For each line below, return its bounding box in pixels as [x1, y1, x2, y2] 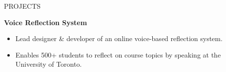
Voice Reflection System [4, 17, 87, 27]
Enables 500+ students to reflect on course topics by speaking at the [15, 49, 221, 59]
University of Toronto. [15, 59, 82, 69]
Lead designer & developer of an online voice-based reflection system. [15, 33, 223, 43]
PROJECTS [4, 1, 41, 11]
